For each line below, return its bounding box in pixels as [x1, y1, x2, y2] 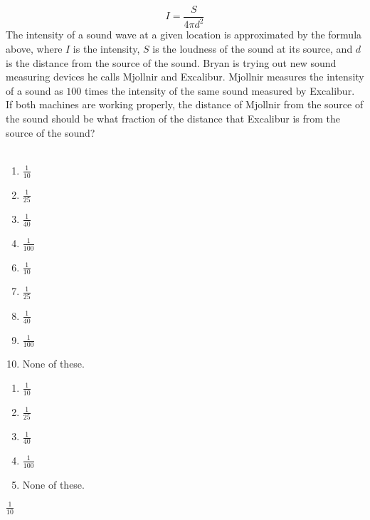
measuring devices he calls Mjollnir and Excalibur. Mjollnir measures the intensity [6, 69, 364, 84]
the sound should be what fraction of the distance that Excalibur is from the [6, 110, 341, 125]
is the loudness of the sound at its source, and [152, 41, 353, 56]
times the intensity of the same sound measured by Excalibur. [84, 83, 355, 98]
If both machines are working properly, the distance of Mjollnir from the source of [6, 97, 364, 112]
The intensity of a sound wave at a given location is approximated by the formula [6, 27, 362, 42]
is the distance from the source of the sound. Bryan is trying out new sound [6, 55, 337, 70]
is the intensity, [73, 41, 140, 56]
